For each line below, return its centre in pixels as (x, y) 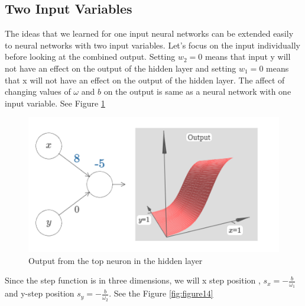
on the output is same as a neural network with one (197, 91)
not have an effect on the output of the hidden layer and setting (121, 68)
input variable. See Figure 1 (55, 103)
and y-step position (40, 293)
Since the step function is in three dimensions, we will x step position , (133, 280)
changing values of (38, 91)
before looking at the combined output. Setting (90, 57)
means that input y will (248, 57)
